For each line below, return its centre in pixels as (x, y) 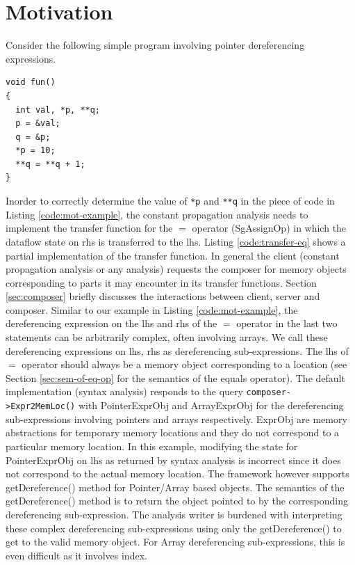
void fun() (31, 82)
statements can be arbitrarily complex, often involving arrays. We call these (167, 337)
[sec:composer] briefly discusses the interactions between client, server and (163, 296)
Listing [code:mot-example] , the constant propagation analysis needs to (157, 214)
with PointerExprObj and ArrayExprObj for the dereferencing (211, 405)
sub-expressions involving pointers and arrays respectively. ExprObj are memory (176, 419)
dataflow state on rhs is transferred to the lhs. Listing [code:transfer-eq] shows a (176, 241)
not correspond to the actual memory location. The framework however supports (177, 474)
